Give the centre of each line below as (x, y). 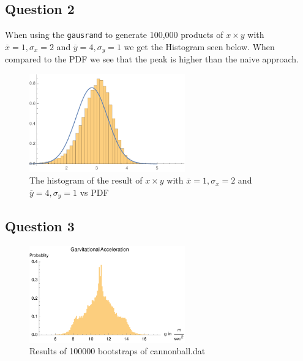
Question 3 (40, 225)
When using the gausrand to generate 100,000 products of (114, 35)
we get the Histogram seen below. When (199, 46)
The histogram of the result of (86, 180)
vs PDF (94, 192)
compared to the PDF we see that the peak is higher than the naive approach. (152, 59)
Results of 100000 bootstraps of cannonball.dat (118, 351)
